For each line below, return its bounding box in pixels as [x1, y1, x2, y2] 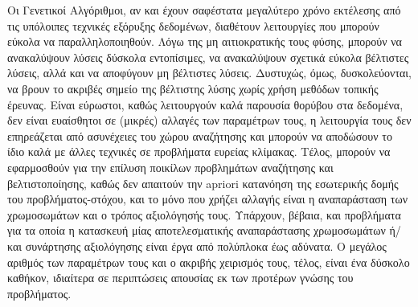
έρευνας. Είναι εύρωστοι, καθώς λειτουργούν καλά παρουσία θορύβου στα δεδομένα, [7, 96, 404, 113]
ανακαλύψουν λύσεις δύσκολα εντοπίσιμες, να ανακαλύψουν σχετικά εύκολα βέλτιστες [7, 48, 409, 65]
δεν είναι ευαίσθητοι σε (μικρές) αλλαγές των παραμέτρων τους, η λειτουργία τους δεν [7, 112, 412, 129]
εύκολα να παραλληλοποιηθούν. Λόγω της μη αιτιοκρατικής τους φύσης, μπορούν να [7, 33, 402, 50]
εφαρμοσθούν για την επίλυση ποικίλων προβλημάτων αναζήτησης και [7, 158, 334, 175]
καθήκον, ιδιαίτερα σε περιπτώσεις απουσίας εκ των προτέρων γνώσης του [7, 269, 354, 286]
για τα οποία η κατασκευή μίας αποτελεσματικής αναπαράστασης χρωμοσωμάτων [7, 222, 386, 239]
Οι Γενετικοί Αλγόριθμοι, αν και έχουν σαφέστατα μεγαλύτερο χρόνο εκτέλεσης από [7, 2, 401, 18]
